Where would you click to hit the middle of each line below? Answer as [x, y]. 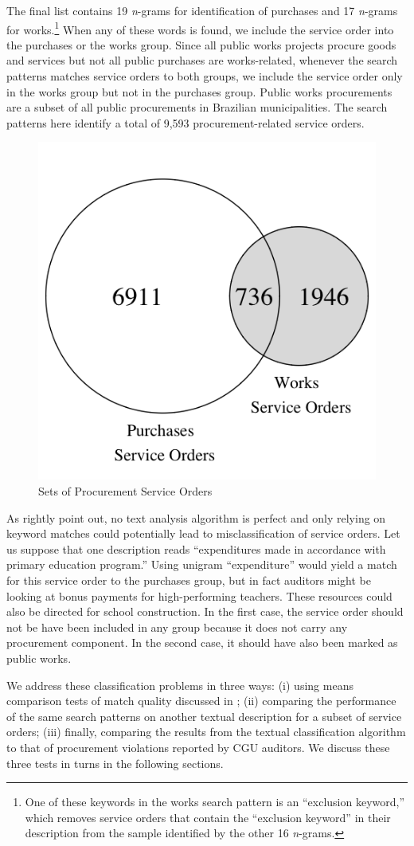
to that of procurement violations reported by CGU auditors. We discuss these [198, 747]
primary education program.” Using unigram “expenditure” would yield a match [202, 564]
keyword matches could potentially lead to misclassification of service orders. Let [203, 533]
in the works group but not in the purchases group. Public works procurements [199, 91]
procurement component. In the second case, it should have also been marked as [202, 642]
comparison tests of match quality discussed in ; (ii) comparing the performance [201, 701]
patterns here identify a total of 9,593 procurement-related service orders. [186, 122]
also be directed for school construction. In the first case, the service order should [205, 611]
